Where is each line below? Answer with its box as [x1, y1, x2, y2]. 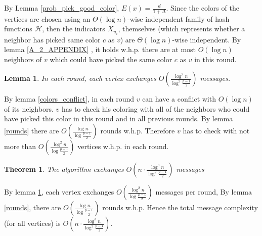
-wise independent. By [172, 34, 241, 44]
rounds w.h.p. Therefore [100, 125, 175, 136]
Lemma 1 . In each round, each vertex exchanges [4, 73, 156, 83]
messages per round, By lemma [155, 186, 252, 197]
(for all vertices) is [4, 218, 61, 228]
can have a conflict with [142, 93, 216, 104]
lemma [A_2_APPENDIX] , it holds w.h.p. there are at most [4, 44, 196, 55]
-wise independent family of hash [127, 13, 230, 24]
